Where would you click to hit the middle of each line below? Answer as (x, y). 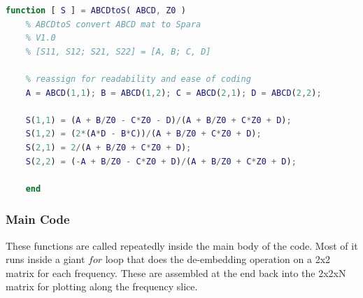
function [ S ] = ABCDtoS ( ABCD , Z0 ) (96, 10)
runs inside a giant (45, 259)
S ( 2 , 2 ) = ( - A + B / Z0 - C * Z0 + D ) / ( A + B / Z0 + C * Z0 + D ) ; (161, 161)
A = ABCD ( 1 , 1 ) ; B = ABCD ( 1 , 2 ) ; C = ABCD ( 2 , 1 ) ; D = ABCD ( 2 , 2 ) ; (173, 93)
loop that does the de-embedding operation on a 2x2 (218, 259)
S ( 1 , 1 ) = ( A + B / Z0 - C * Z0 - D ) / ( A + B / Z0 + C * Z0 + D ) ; (158, 120)
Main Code (38, 219)
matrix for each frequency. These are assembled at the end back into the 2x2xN (176, 272)
